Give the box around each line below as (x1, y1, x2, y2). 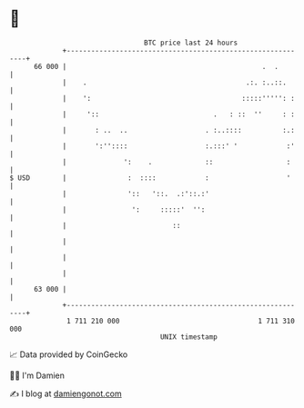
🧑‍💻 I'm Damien (9, 370, 66, 381)
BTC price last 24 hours (144, 38, 238, 47)
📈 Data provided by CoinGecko (9, 349, 128, 360)
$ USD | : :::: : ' (9, 173, 291, 183)
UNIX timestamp (159, 332, 218, 342)
